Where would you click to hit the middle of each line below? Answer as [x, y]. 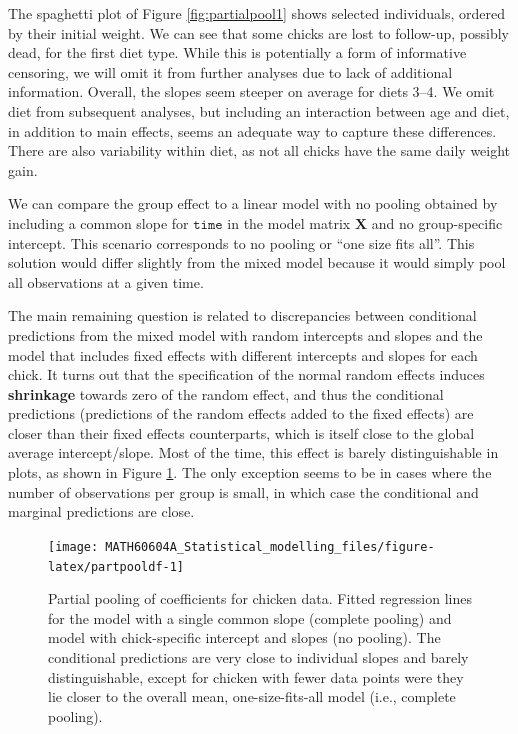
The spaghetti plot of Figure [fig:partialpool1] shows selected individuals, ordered [257, 13]
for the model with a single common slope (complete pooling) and [250, 617]
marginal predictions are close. [101, 511]
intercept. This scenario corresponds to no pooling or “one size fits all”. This [241, 242]
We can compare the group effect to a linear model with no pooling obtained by [253, 203]
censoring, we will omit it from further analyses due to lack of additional [230, 71]
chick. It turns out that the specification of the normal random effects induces [246, 374]
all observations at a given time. [106, 281]
